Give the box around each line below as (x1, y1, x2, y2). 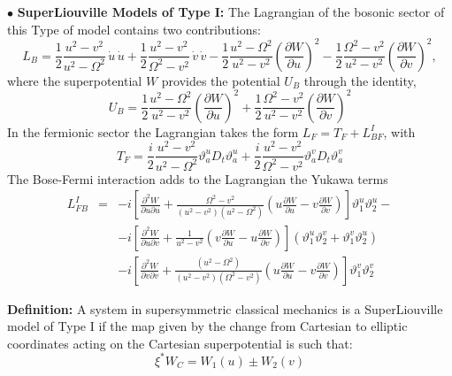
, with (383, 122, 416, 141)
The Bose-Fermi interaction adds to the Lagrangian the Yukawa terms (7, 169, 388, 188)
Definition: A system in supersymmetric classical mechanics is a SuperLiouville (7, 299, 443, 318)
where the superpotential (7, 71, 142, 89)
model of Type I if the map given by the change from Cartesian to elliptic (7, 317, 408, 335)
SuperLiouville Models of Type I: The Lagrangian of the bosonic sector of (17, 3, 445, 20)
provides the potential (161, 71, 280, 89)
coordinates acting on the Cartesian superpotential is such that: (7, 334, 353, 352)
